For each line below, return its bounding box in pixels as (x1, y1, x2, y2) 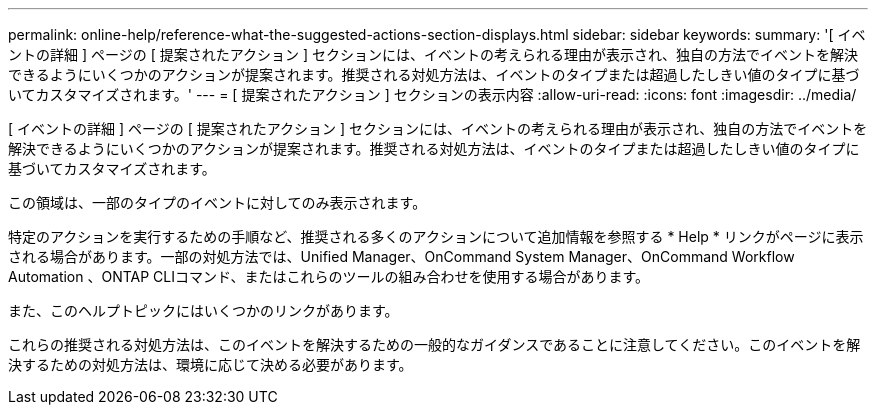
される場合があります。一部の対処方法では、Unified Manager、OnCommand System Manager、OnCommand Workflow (8, 248, 795, 265)
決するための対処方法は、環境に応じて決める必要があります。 (8, 356, 413, 373)
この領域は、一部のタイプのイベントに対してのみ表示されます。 (8, 194, 427, 211)
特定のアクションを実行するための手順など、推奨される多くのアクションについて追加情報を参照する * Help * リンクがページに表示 (8, 228, 864, 245)
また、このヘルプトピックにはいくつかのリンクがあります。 (8, 302, 399, 319)
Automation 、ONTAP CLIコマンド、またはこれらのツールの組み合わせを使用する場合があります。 (8, 268, 650, 285)
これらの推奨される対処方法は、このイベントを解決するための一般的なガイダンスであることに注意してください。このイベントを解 (8, 336, 861, 353)
